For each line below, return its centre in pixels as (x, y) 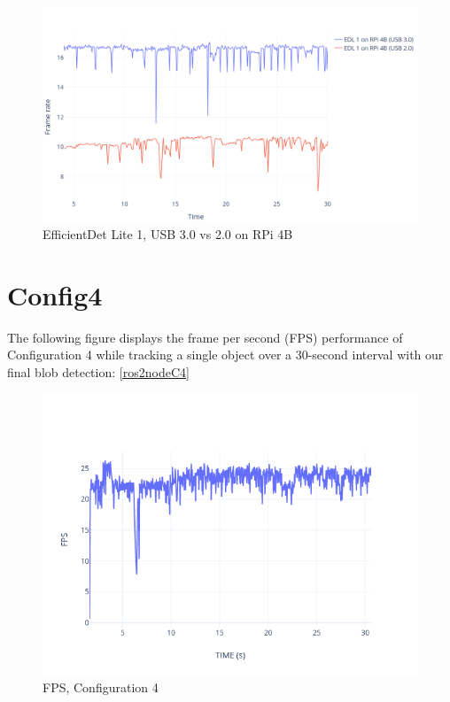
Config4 (55, 294)
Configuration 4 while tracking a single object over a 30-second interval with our (225, 355)
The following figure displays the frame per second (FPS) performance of (205, 337)
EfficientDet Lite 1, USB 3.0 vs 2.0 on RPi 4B (168, 233)
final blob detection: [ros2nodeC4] (98, 371)
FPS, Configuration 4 (101, 687)
